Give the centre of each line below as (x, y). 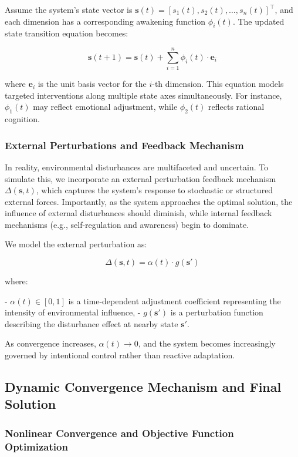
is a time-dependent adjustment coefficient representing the (175, 300)
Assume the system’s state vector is (69, 9)
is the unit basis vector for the (92, 84)
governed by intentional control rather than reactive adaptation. (120, 355)
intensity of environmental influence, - (73, 312)
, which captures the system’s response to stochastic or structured (155, 190)
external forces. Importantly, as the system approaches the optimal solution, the (149, 201)
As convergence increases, (50, 343)
